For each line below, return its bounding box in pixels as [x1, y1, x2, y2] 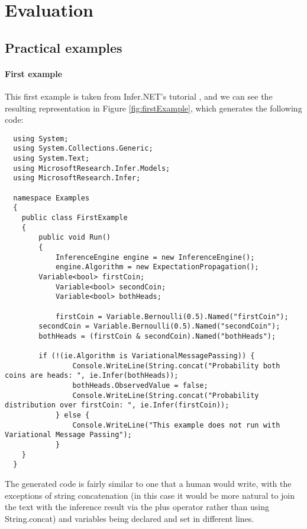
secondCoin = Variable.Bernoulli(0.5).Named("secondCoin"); [38, 322, 280, 331]
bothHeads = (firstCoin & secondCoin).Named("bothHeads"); [38, 332, 276, 340]
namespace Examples [13, 193, 90, 202]
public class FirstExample [21, 213, 128, 222]
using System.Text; [13, 154, 90, 163]
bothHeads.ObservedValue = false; [72, 381, 208, 390]
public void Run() [38, 233, 111, 242]
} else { [55, 411, 90, 420]
